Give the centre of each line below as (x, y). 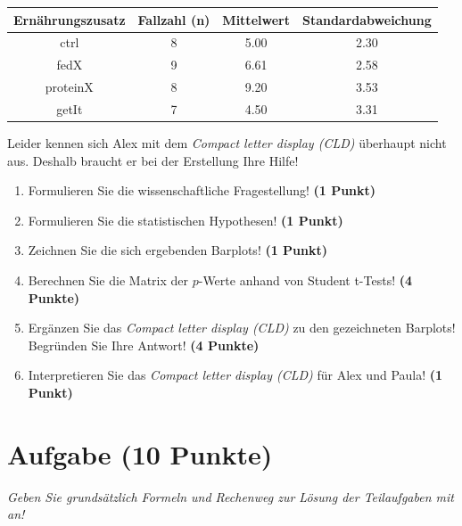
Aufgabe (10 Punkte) (140, 453)
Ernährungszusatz (70, 19)
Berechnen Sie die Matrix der (108, 279)
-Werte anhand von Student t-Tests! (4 (305, 279)
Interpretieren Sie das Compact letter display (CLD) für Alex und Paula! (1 (235, 375)
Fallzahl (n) (174, 19)
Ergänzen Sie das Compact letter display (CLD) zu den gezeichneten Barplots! (242, 328)
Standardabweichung (367, 19)
